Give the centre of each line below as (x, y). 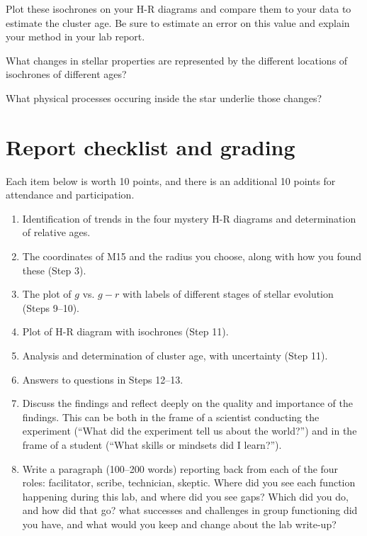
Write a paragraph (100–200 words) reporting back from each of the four (180, 468)
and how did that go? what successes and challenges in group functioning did (190, 510)
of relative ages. (56, 232)
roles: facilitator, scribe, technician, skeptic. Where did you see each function (189, 482)
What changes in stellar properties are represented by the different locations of (177, 60)
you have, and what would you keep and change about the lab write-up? (179, 524)
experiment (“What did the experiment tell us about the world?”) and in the (190, 431)
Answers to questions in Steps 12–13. (103, 379)
